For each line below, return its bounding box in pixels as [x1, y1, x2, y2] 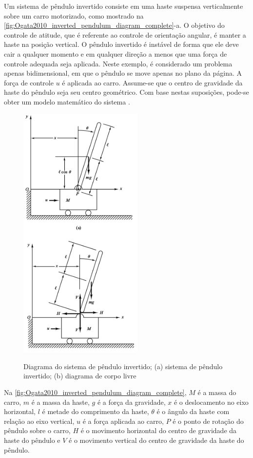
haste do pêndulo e [4, 435, 60, 445]
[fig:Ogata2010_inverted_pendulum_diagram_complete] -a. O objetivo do [4, 20, 225, 30]
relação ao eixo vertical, [4, 416, 75, 426]
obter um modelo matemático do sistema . [4, 96, 130, 106]
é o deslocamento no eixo [174, 396, 249, 407]
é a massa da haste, [31, 396, 90, 407]
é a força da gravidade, [97, 396, 166, 407]
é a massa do [197, 387, 236, 397]
